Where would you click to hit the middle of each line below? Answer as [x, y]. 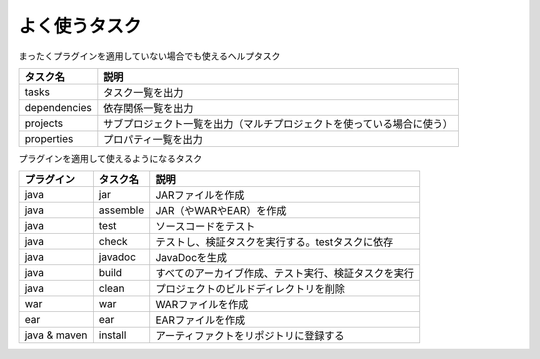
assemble [121, 210]
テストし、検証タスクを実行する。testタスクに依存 [274, 242]
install [112, 335]
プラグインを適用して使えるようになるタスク [110, 158]
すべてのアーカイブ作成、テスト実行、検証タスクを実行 [285, 273]
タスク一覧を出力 [143, 92]
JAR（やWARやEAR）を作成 [221, 211]
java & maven [56, 335]
